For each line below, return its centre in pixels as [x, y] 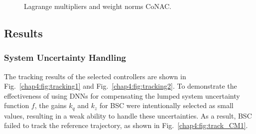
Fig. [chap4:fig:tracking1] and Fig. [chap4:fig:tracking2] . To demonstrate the [121, 86]
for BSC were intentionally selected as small [166, 105]
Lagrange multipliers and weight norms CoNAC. [98, 6]
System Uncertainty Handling [65, 58]
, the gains [51, 105]
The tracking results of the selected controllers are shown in [95, 76]
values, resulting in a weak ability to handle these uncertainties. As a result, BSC [128, 115]
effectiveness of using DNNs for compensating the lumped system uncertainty [122, 95]
